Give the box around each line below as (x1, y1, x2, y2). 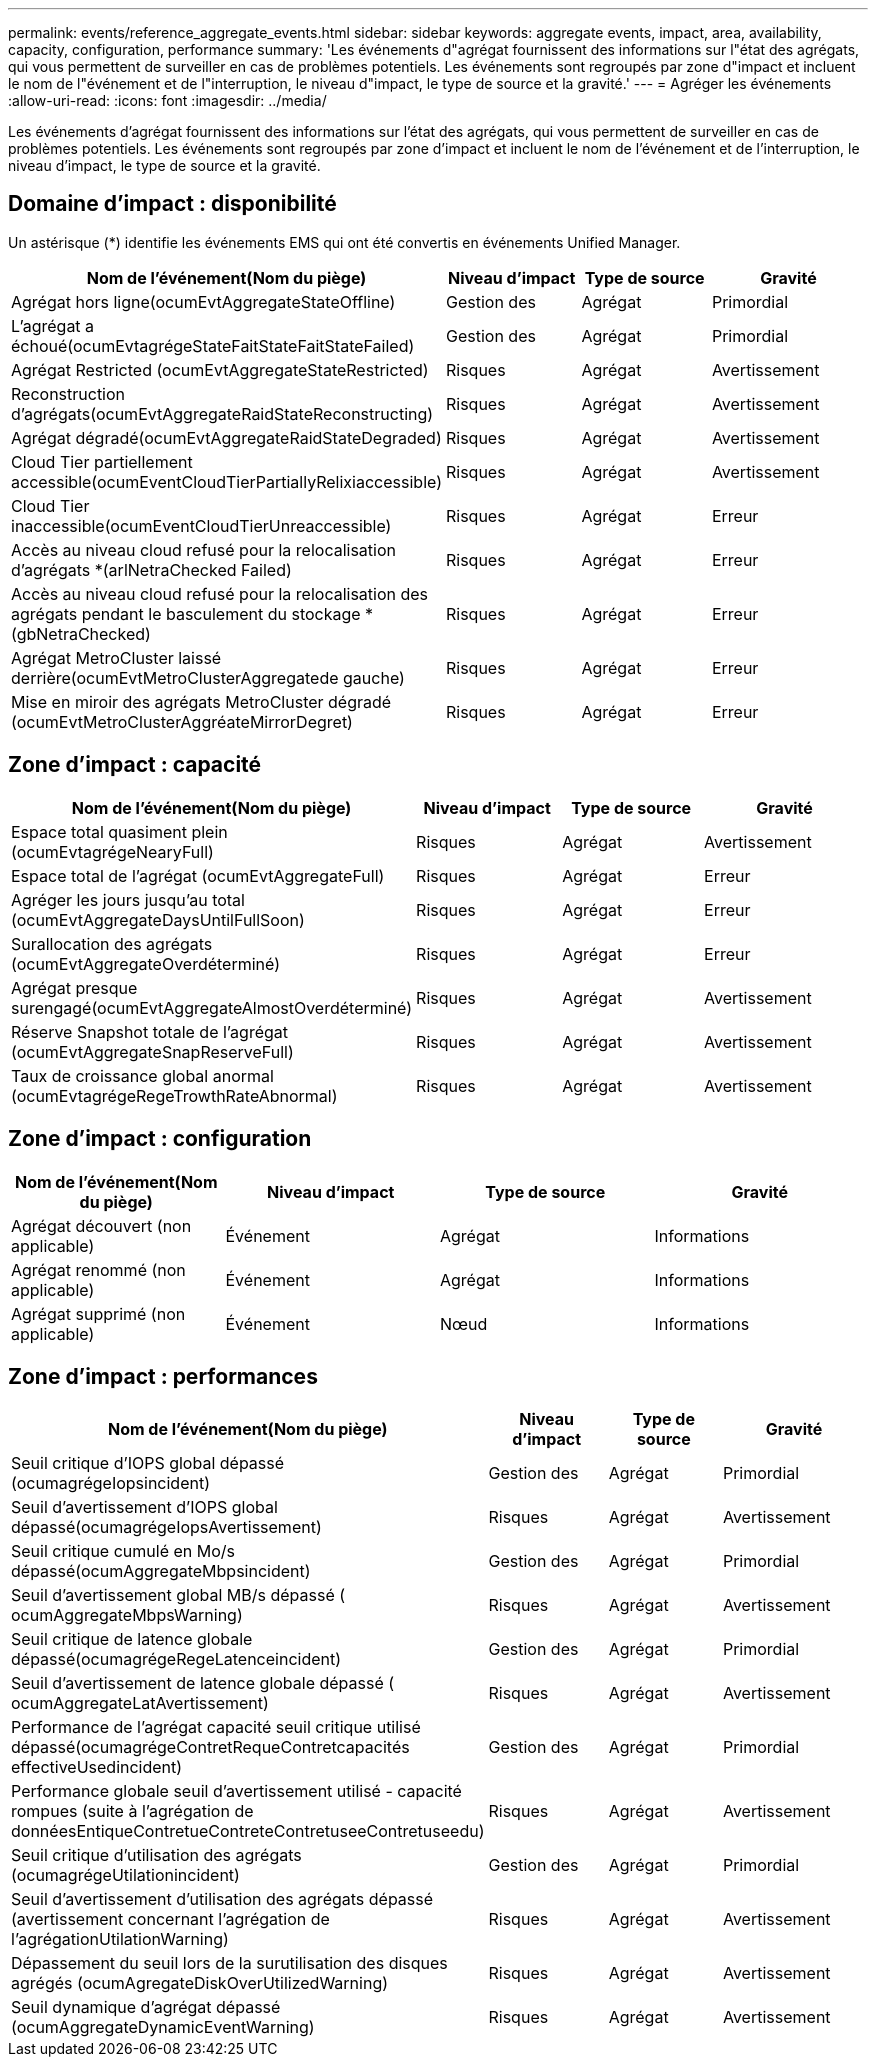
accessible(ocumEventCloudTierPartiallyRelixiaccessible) (11, 471, 442, 492)
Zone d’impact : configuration (8, 1126, 312, 1152)
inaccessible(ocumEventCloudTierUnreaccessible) (11, 515, 392, 536)
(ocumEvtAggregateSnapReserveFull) (11, 1041, 294, 1062)
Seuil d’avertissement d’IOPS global (11, 1497, 278, 1518)
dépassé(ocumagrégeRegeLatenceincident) (11, 1649, 342, 1670)
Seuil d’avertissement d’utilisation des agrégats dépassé (11, 1889, 434, 1910)
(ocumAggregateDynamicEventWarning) (11, 2017, 315, 2038)
